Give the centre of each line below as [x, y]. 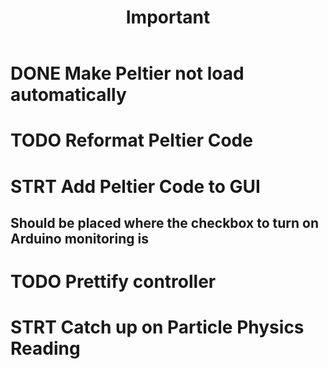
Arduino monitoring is [79, 238]
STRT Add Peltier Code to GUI [135, 186]
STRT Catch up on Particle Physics [157, 327]
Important [168, 17]
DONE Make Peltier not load [127, 73]
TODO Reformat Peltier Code [131, 140]
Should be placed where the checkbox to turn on [164, 222]
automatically [68, 95]
